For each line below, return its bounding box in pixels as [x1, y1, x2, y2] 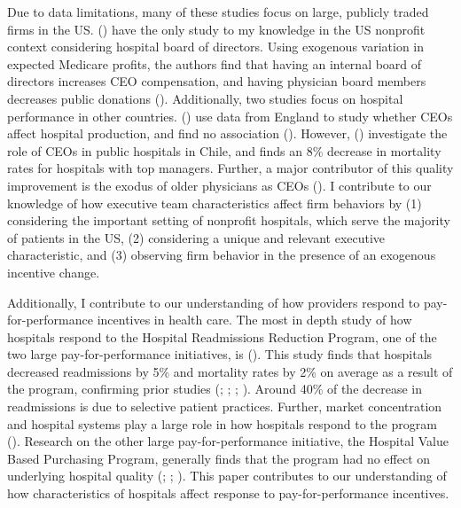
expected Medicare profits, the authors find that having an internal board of [7, 54, 422, 73]
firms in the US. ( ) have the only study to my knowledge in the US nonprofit [7, 20, 426, 38]
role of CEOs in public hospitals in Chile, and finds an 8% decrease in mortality [7, 141, 441, 160]
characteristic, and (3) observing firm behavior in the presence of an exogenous [7, 246, 436, 264]
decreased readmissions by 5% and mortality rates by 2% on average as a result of [7, 362, 453, 380]
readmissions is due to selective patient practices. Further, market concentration [7, 397, 442, 416]
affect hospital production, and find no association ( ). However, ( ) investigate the [7, 124, 448, 143]
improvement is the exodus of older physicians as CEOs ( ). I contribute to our [7, 176, 432, 194]
